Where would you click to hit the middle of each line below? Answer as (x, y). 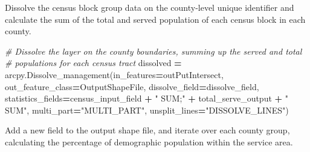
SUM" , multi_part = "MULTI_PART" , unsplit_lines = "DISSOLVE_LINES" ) (147, 110)
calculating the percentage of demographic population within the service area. (149, 141)
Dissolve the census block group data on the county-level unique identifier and (150, 7)
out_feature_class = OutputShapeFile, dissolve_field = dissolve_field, (132, 86)
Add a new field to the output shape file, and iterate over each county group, (147, 130)
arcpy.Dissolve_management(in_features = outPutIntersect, (114, 74)
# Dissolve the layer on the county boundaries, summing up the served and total (153, 51)
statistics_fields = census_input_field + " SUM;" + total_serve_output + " (147, 98)
